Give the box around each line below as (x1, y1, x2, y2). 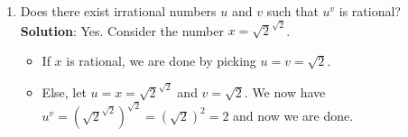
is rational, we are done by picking (66, 50, 256, 69)
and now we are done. (233, 106, 354, 125)
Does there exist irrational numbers (20, 2, 217, 20)
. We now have (244, 82, 326, 101)
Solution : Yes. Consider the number (20, 21, 224, 40)
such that (266, 2, 319, 20)
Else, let (42, 82, 87, 101)
